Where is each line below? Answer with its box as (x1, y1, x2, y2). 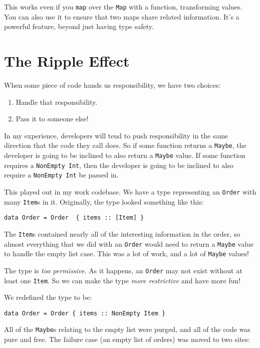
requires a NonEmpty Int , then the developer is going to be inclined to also (4, 159, 233, 170)
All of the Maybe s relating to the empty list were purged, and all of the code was (4, 324, 250, 334)
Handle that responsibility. (16, 96, 98, 107)
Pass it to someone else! (16, 113, 89, 124)
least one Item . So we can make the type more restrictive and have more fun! (4, 275, 241, 285)
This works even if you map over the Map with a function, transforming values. (4, 2, 242, 12)
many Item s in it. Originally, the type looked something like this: (4, 196, 204, 207)
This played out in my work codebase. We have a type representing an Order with (4, 186, 256, 197)
